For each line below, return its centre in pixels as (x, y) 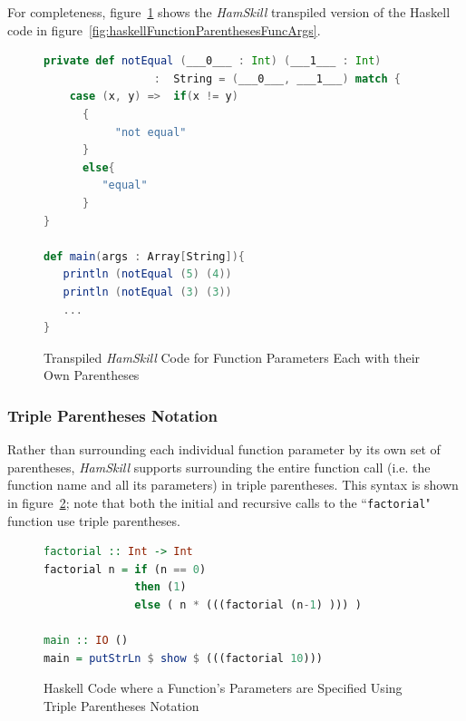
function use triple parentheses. (94, 520)
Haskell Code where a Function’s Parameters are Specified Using (223, 688)
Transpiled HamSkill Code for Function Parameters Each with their (232, 357)
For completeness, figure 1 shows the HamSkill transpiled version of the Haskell (229, 12)
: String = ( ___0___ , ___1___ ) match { (277, 78)
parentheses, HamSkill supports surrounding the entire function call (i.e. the (219, 467)
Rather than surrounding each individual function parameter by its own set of (224, 449)
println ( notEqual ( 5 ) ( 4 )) (147, 274)
